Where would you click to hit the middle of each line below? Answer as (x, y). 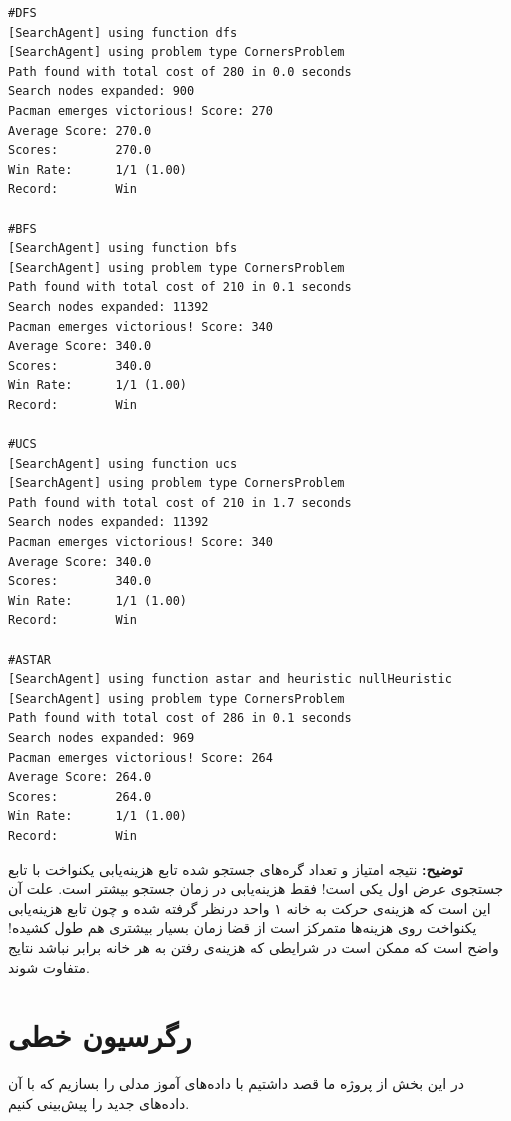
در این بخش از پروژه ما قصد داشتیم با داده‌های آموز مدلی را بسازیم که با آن (236, 1083)
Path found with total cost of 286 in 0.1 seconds (180, 718)
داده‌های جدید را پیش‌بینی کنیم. (99, 1102)
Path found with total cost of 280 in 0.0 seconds (180, 71)
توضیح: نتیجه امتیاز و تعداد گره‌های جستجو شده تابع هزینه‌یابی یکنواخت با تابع (235, 868)
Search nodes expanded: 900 (101, 91)
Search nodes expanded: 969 (101, 737)
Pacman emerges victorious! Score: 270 (140, 110)
